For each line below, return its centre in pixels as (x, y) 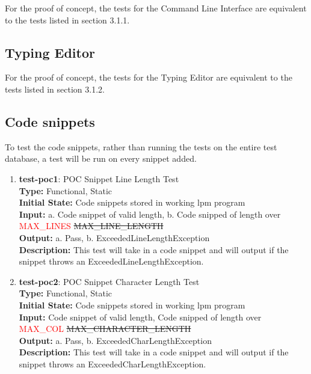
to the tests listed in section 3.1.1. (67, 20)
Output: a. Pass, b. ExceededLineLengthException (114, 237)
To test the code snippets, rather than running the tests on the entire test (141, 146)
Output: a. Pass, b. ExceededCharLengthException (115, 340)
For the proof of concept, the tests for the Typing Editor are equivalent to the (149, 77)
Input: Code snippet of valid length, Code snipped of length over (140, 317)
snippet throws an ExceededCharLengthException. (112, 363)
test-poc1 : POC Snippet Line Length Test (99, 178)
